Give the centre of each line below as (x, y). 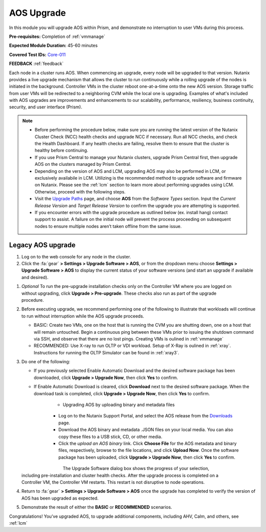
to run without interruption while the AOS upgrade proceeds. (83, 316)
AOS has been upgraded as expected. (60, 498)
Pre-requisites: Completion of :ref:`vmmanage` (57, 36)
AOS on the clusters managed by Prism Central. (83, 164)
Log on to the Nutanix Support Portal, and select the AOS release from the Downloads (145, 416)
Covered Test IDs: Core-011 (37, 55)
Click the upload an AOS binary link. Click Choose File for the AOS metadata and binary (148, 443)
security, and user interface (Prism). (46, 107)
